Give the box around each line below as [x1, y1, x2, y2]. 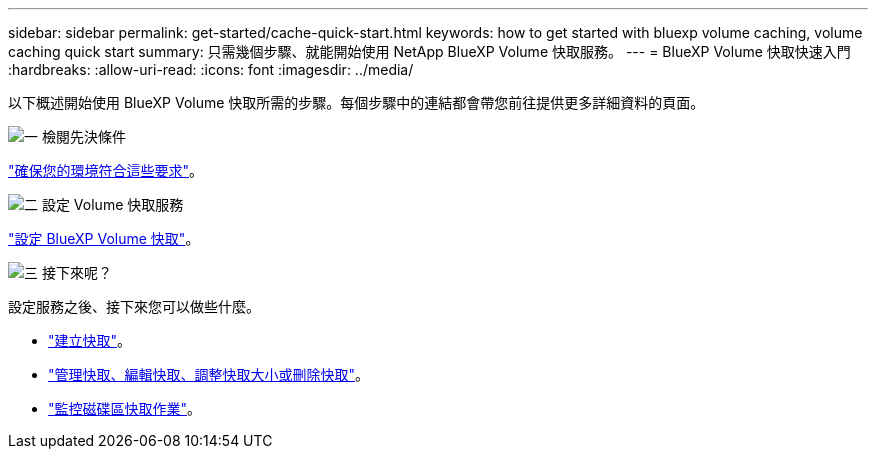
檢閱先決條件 [41, 128, 126, 145]
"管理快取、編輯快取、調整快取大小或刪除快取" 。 [48, 366, 370, 383]
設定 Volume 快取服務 [41, 196, 184, 213]
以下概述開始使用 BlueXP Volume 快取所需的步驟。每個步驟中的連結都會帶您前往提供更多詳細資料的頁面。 [8, 94, 705, 111]
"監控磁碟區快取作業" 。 [48, 400, 202, 417]
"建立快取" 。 [48, 332, 132, 349]
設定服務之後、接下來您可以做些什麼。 [8, 298, 260, 315]
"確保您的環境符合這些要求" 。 [8, 162, 204, 179]
